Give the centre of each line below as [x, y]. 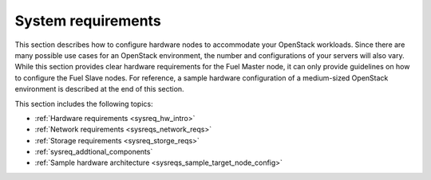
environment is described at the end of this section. [99, 89]
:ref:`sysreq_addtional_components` [94, 152]
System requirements [88, 21]
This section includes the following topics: [84, 104]
